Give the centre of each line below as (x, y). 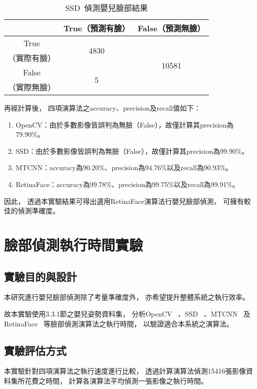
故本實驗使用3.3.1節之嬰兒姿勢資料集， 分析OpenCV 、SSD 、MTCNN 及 (127, 313)
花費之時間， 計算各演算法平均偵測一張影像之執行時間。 (116, 380)
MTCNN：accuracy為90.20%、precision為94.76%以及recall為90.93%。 (124, 167)
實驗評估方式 (35, 350)
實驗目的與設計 (40, 276)
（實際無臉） (32, 87)
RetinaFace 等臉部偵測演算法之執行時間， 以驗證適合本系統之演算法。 (119, 323)
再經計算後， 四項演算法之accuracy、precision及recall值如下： (102, 108)
